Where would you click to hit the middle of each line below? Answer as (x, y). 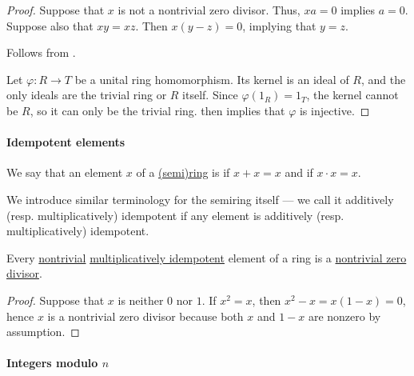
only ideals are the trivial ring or (87, 95)
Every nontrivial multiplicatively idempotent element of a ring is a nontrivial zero (207, 257)
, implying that (279, 25)
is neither (141, 300)
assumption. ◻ (43, 332)
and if (299, 172)
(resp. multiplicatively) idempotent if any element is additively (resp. (175, 215)
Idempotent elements (66, 142)
